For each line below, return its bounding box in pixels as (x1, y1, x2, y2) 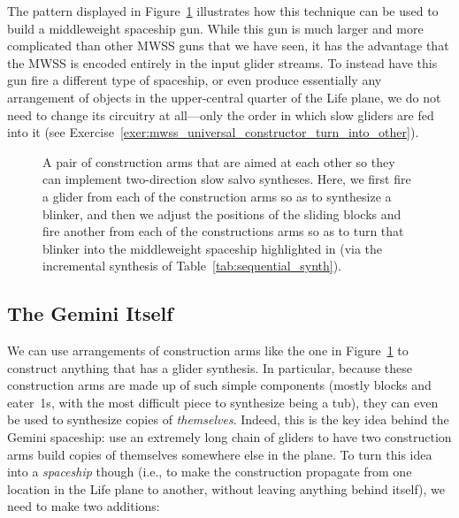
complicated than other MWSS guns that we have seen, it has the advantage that (7, 36, 449, 55)
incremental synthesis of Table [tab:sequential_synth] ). (42, 256, 342, 275)
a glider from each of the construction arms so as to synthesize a (42, 187, 392, 205)
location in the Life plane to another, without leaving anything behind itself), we (7, 479, 446, 498)
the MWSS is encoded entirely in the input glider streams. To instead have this (7, 53, 438, 72)
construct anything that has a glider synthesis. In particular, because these (7, 358, 413, 377)
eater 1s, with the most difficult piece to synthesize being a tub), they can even (7, 392, 439, 411)
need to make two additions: (7, 497, 160, 515)
